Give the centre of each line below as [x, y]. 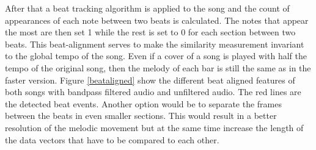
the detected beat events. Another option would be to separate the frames [143, 103]
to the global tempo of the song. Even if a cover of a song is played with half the [156, 56]
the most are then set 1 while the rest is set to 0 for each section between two [150, 32]
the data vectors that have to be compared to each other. [112, 139]
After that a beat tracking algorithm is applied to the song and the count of [147, 8]
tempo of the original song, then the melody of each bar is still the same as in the [158, 67]
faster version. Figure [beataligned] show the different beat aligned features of [150, 80]
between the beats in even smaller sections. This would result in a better [141, 116]
